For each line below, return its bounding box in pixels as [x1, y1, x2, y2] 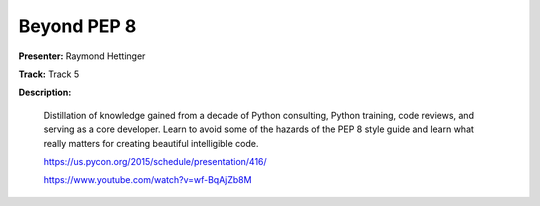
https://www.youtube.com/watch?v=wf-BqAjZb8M [43, 174, 252, 186]
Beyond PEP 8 [18, 15, 137, 37]
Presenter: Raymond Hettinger [18, 50, 146, 62]
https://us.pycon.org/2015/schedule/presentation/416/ [43, 155, 267, 167]
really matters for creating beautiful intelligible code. [43, 137, 259, 149]
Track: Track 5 [18, 68, 80, 80]
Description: [18, 86, 72, 99]
